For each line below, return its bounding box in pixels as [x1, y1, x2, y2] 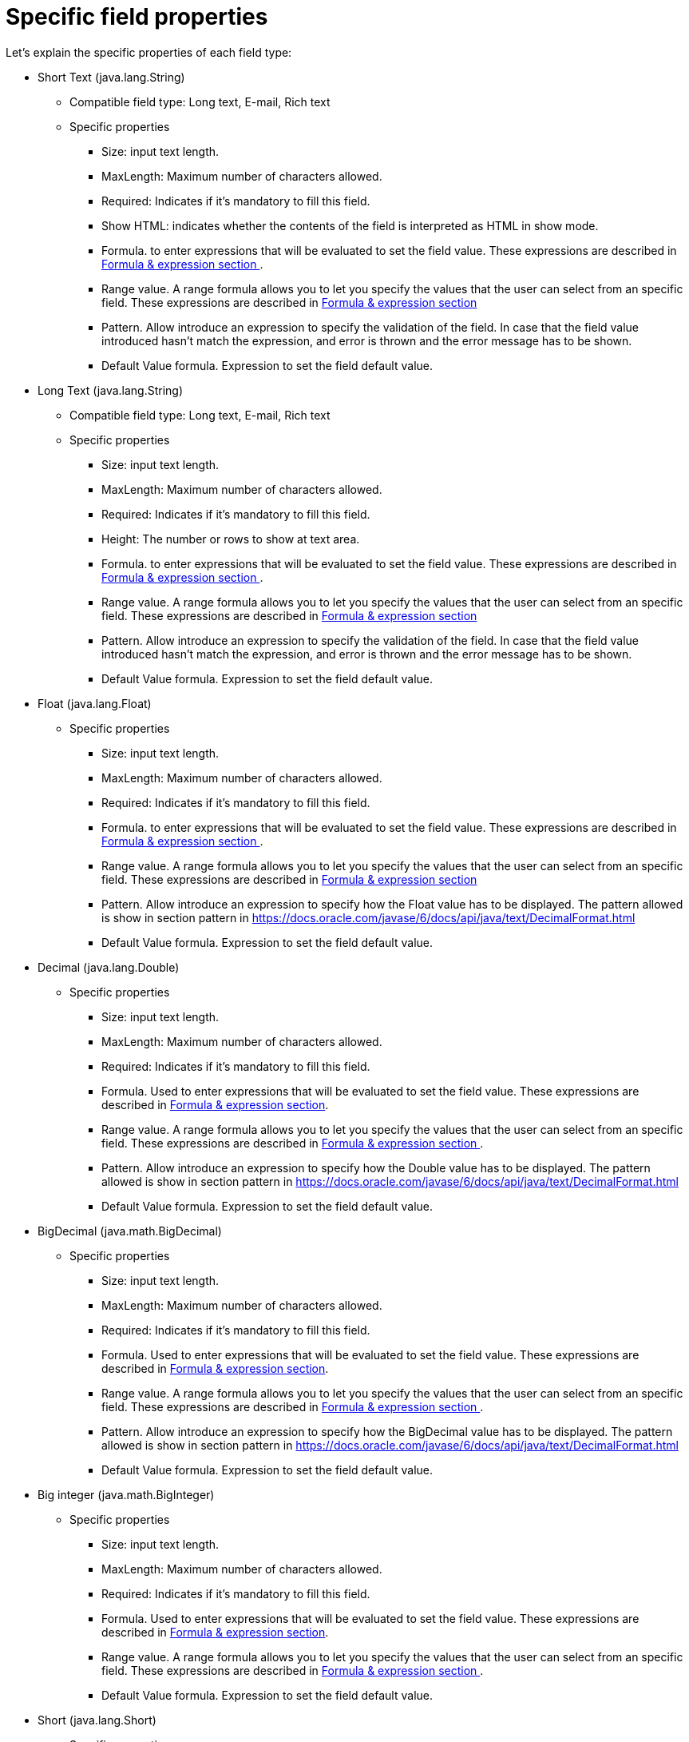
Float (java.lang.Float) [38, 696, 152, 710]
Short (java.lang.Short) [38, 1712, 156, 1727]
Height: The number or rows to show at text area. [101, 531, 360, 546]
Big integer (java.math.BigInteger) [38, 1487, 215, 1501]
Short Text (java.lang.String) [38, 70, 185, 84]
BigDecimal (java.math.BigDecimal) [38, 1223, 222, 1238]
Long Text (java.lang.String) [38, 383, 184, 397]
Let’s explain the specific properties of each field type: [6, 45, 292, 59]
